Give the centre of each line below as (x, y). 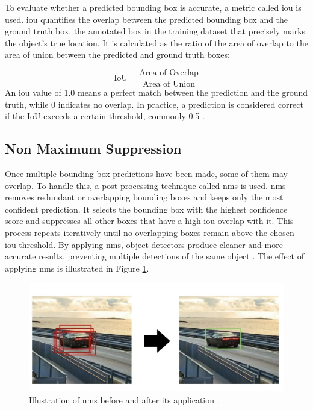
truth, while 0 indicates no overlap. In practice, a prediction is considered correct (154, 104)
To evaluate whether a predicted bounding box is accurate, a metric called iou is (153, 7)
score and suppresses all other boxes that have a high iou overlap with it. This (149, 221)
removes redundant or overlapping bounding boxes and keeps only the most (144, 197)
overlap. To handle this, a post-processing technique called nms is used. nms (145, 185)
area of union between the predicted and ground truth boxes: (117, 54)
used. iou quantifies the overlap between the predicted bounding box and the (147, 19)
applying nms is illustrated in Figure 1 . (77, 268)
